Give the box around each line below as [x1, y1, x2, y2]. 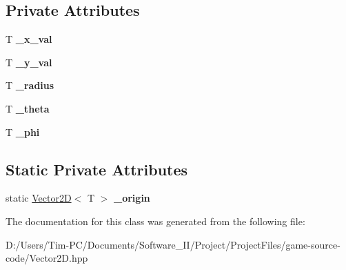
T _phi [6, 124, 40, 139]
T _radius [6, 78, 54, 93]
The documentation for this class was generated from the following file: [6, 213, 305, 228]
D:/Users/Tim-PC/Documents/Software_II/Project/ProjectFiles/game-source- [6, 237, 340, 251]
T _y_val [6, 55, 52, 69]
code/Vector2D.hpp [6, 251, 88, 265]
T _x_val [6, 32, 52, 46]
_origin [114, 191, 150, 205]
